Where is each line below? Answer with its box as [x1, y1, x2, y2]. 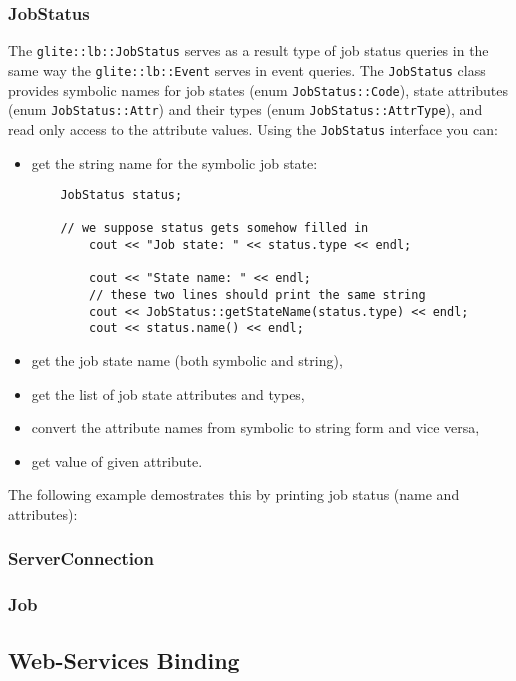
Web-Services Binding [8, 644, 240, 675]
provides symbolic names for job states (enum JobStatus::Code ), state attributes [8, 79, 509, 100]
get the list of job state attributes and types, [31, 383, 305, 404]
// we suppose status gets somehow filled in [60, 221, 369, 236]
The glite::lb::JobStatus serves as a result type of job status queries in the [8, 40, 489, 61]
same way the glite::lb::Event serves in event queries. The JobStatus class [8, 59, 486, 80]
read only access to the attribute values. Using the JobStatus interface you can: [8, 118, 498, 139]
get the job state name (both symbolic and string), [31, 350, 343, 370]
